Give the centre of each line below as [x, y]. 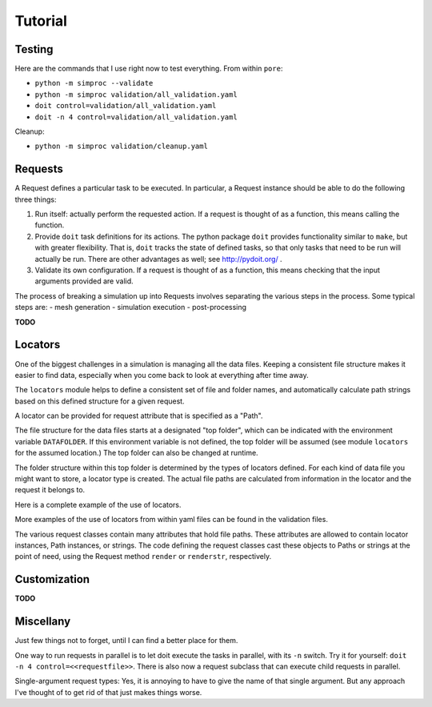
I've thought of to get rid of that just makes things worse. [108, 692]
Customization [52, 579]
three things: [36, 199]
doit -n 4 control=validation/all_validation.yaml [136, 117]
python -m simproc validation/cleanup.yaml [121, 147]
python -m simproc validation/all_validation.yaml [136, 94]
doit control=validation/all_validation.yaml [126, 106]
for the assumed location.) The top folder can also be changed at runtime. [137, 453]
